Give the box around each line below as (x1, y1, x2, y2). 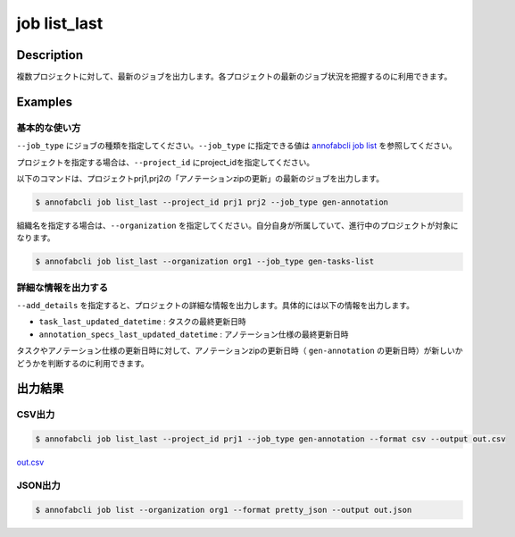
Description (16, 47, 84, 63)
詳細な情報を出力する (16, 281, 109, 294)
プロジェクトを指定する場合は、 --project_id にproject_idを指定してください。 (16, 156, 315, 167)
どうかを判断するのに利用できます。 (16, 357, 149, 368)
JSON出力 (16, 479, 62, 491)
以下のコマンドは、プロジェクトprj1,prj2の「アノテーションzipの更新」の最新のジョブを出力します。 (16, 173, 384, 183)
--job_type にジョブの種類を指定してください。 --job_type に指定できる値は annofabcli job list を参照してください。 (16, 140, 457, 151)
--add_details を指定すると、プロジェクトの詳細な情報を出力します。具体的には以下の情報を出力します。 (16, 300, 415, 311)
